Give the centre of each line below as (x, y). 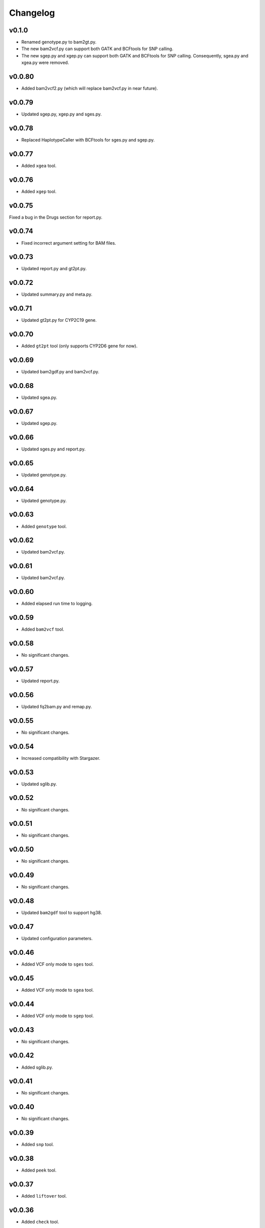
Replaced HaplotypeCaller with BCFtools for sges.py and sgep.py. (88, 140)
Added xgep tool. (39, 191)
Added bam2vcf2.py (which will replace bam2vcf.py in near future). (90, 88)
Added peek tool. (39, 1170)
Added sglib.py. (37, 1067)
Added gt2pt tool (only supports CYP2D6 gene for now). (79, 346)
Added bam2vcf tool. (43, 629)
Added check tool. (40, 1222)
